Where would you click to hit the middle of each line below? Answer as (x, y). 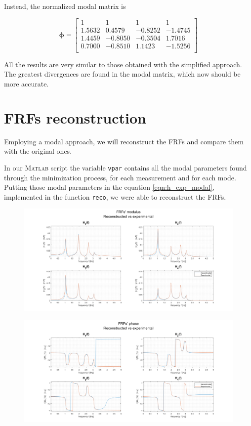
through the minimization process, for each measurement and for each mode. (120, 177)
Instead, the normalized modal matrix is (65, 6)
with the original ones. (38, 151)
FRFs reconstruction (75, 117)
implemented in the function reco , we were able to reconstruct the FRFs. (115, 196)
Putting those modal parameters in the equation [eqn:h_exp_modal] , (109, 187)
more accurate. (26, 83)
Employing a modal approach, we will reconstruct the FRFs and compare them (124, 141)
